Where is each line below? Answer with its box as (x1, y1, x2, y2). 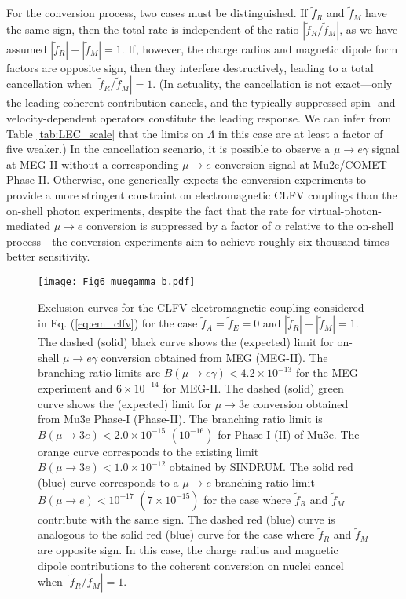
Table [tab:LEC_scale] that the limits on (6, 125, 203, 141)
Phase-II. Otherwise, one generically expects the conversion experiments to (6, 171, 367, 188)
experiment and (38, 379, 113, 396)
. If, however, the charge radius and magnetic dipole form (121, 40, 398, 57)
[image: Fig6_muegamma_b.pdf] (38, 276, 196, 287)
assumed (6, 40, 47, 57)
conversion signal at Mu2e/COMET (214, 155, 387, 172)
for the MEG (295, 364, 358, 381)
